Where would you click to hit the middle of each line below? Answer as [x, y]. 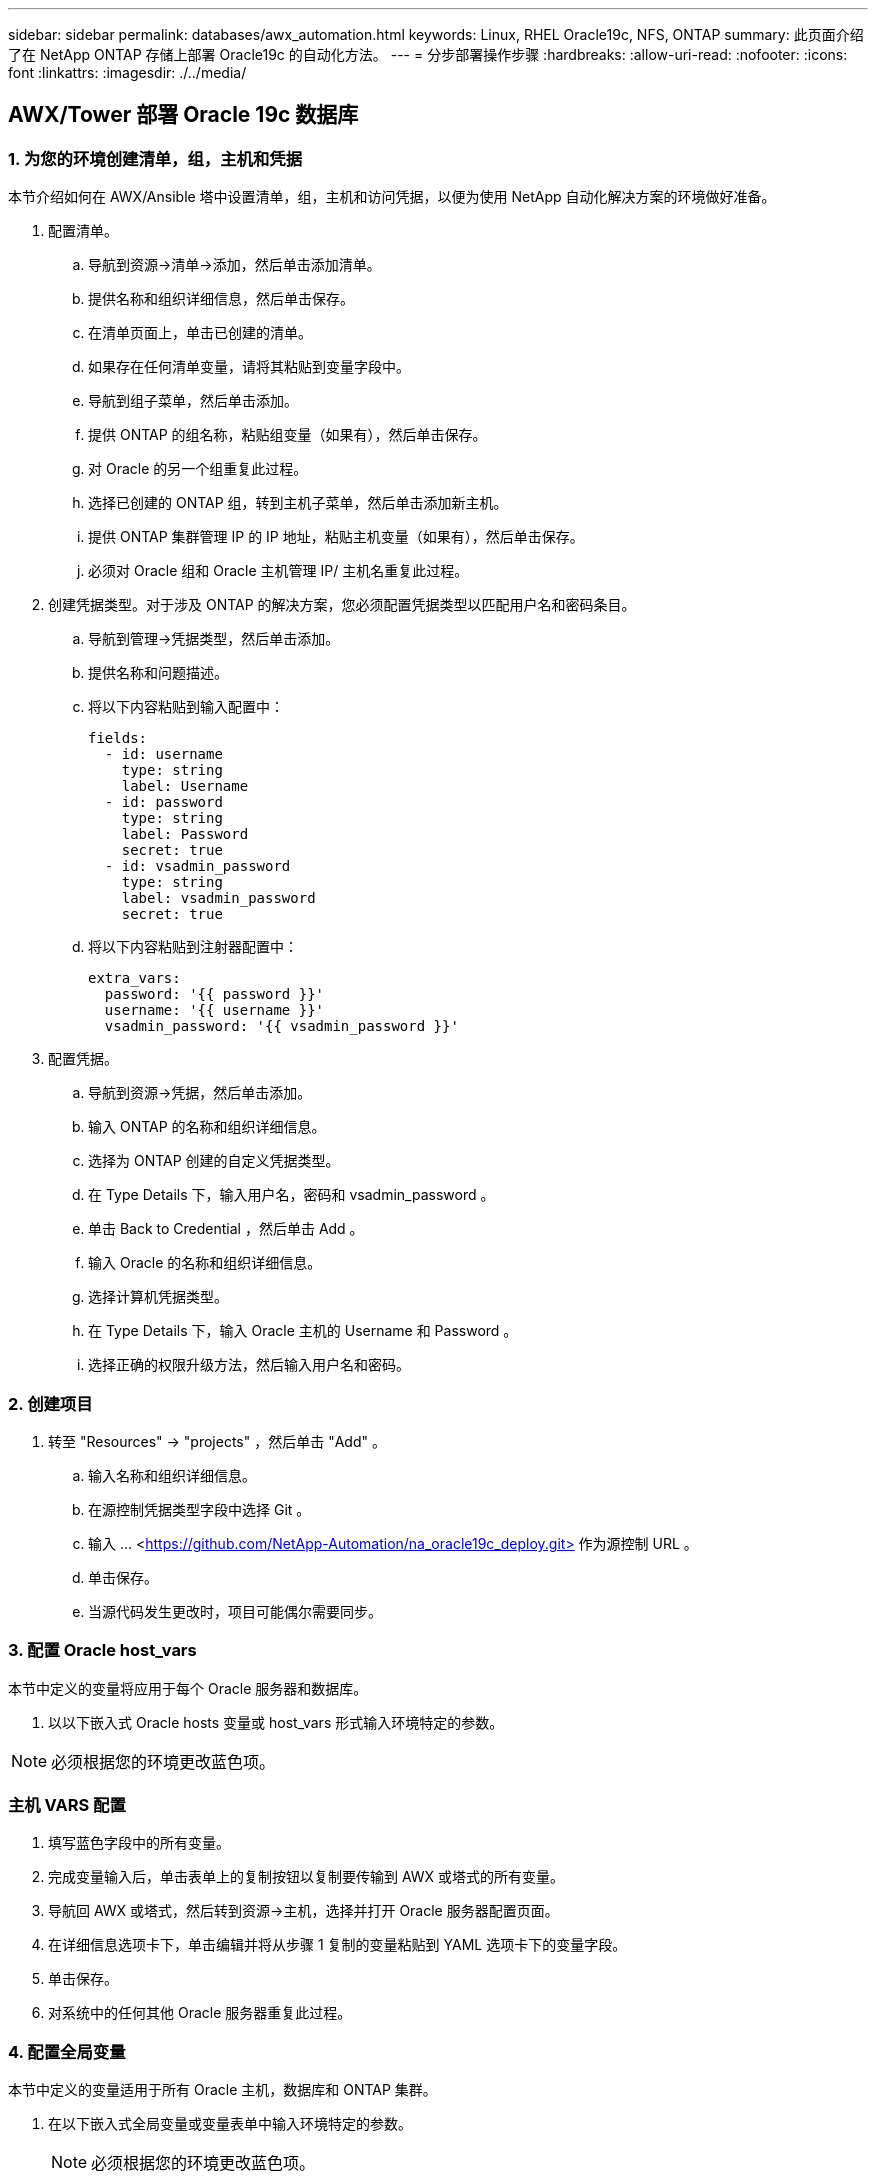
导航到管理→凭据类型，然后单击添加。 [214, 639]
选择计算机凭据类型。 [158, 1297]
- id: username [163, 754]
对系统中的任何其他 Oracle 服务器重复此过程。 [200, 2013]
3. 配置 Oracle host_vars [102, 1650]
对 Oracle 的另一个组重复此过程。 [198, 469]
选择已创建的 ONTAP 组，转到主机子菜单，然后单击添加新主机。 [298, 503]
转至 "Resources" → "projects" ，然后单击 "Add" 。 [217, 1441]
